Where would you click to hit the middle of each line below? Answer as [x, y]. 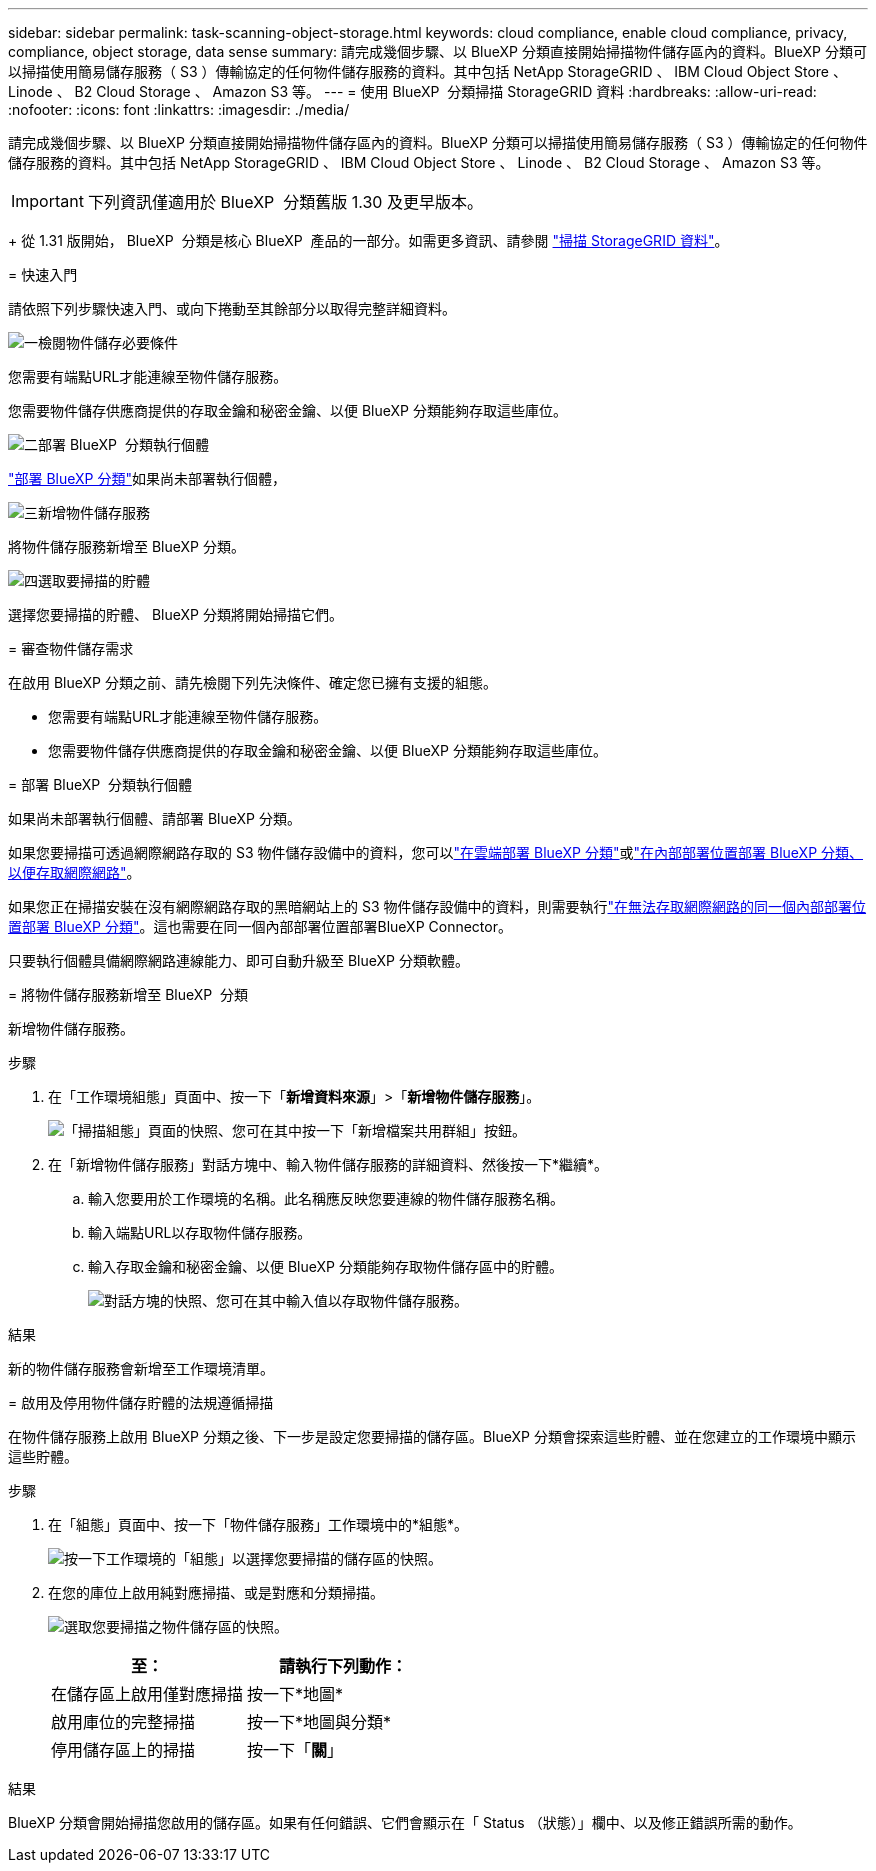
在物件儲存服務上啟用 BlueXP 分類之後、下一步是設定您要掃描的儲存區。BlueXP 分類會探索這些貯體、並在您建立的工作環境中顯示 [432, 1436]
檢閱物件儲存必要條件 [108, 342]
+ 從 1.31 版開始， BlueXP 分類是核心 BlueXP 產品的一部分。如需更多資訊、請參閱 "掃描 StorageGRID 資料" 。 [368, 240]
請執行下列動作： [343, 1666]
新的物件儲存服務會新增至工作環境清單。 [141, 1368]
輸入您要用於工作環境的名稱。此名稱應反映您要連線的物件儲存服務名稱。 [326, 1198]
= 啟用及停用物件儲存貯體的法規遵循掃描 [141, 1402]
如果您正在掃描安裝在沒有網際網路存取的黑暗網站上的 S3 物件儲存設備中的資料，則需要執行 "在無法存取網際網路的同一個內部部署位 [437, 906]
